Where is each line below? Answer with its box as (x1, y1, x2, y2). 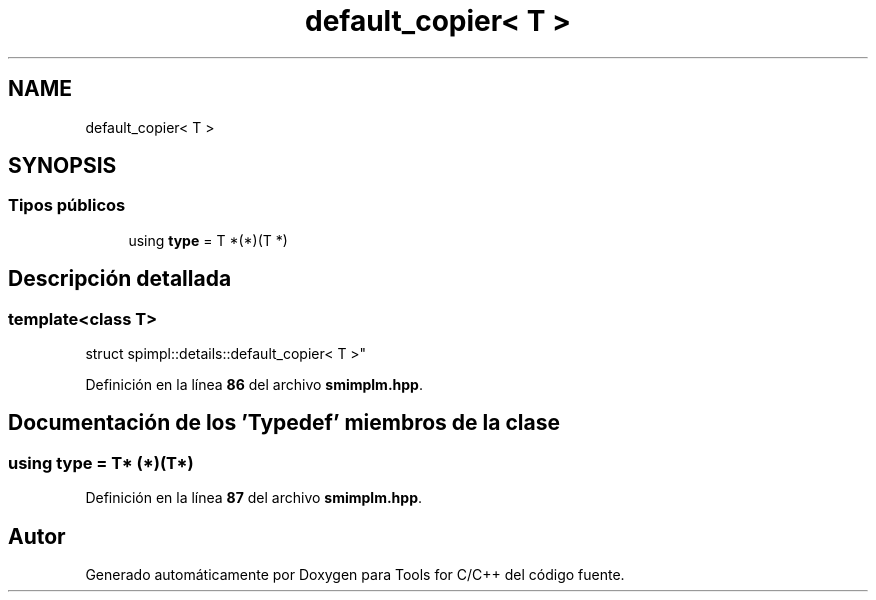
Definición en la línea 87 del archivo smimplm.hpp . (85, 489, 423, 507)
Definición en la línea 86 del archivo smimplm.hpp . (85, 376, 423, 394)
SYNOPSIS (8, 153, 117, 179)
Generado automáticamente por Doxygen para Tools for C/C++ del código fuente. (85, 566, 625, 584)
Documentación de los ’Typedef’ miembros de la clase (8, 410, 560, 436)
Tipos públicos (8, 195, 126, 216)
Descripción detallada (8, 266, 232, 292)
